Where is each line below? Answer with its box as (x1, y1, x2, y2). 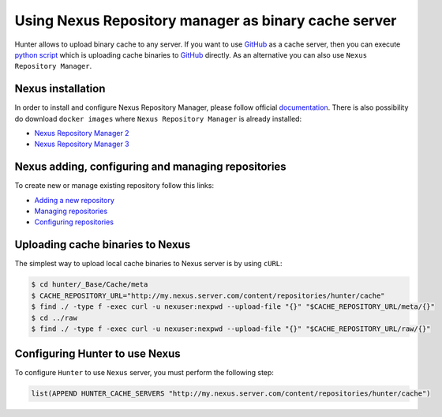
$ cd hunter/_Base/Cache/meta (31, 280, 148, 289)
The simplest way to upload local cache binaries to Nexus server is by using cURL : (14, 259, 283, 269)
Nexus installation (14, 82, 106, 96)
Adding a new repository (34, 195, 114, 205)
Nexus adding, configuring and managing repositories (14, 160, 287, 174)
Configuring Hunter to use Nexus (14, 347, 181, 361)
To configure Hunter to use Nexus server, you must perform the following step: (14, 368, 274, 378)
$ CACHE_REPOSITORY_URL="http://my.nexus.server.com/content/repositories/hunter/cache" (31, 291, 386, 300)
